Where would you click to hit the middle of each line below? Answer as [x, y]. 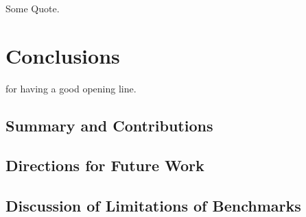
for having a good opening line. [71, 88]
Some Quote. [33, 8]
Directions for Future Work [105, 165]
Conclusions [63, 55]
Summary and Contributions [109, 125]
